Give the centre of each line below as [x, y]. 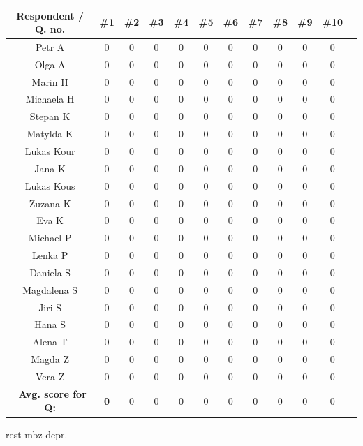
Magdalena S [50, 289]
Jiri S [50, 307]
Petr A [50, 46]
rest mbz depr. [37, 434]
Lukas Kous [50, 185]
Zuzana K [50, 203]
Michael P [50, 238]
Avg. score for [52, 393]
